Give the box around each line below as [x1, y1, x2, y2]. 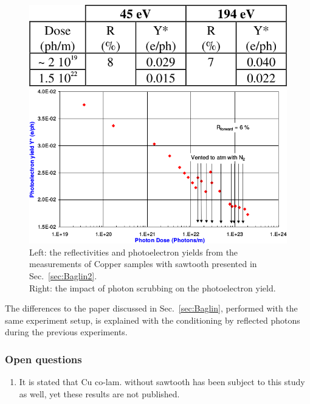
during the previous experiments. [5, 326, 128, 338]
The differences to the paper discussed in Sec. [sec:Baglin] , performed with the [5, 302, 298, 315]
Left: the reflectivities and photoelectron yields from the [29, 245, 238, 258]
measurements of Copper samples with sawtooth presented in [29, 257, 257, 270]
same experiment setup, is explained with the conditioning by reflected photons [5, 313, 300, 326]
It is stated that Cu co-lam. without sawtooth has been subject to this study [19, 375, 305, 388]
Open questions [5, 351, 82, 366]
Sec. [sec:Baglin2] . [29, 269, 97, 282]
